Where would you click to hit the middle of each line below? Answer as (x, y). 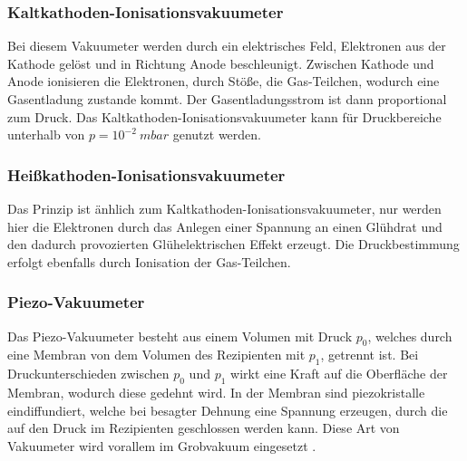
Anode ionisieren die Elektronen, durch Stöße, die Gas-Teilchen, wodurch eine (224, 81)
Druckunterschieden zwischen (88, 374)
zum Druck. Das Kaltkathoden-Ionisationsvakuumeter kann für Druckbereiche (224, 116)
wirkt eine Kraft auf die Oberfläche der (339, 374)
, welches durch (410, 336)
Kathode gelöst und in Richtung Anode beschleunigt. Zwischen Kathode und (221, 63)
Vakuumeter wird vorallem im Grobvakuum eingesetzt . (162, 445)
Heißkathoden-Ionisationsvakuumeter (146, 174)
